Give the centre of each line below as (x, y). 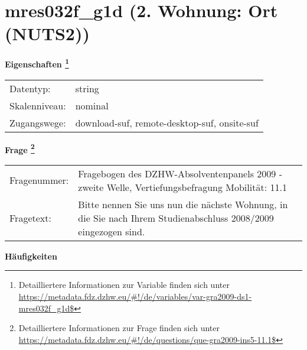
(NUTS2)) (47, 33)
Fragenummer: (39, 180)
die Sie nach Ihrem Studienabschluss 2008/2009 (176, 218)
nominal (92, 105)
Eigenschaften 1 (37, 63)
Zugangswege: (38, 122)
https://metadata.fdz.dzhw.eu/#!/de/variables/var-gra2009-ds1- (135, 296)
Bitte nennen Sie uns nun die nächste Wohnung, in (183, 204)
